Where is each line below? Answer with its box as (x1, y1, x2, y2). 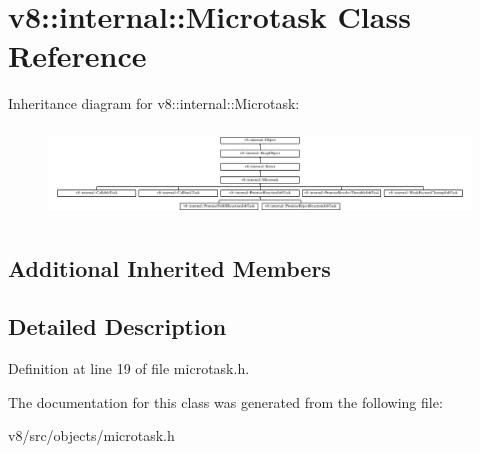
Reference (8, 35, 147, 76)
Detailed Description (8, 311, 227, 342)
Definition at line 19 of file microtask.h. (8, 358, 250, 379)
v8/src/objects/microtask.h (8, 425, 175, 446)
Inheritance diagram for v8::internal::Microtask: (8, 93, 300, 114)
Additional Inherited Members (8, 252, 331, 283)
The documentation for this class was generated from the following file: (8, 391, 443, 412)
